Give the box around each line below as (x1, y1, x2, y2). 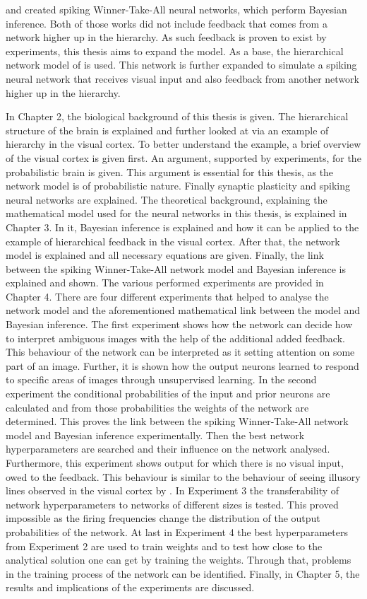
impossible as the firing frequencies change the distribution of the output (6, 511, 320, 525)
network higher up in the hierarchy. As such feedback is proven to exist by (6, 30, 327, 45)
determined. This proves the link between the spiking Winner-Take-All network (6, 414, 349, 429)
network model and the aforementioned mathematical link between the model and (6, 303, 361, 318)
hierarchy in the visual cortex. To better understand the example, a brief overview (6, 136, 361, 151)
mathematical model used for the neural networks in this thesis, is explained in (6, 206, 347, 221)
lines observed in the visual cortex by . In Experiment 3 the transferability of (6, 483, 339, 498)
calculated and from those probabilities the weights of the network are (6, 400, 309, 414)
